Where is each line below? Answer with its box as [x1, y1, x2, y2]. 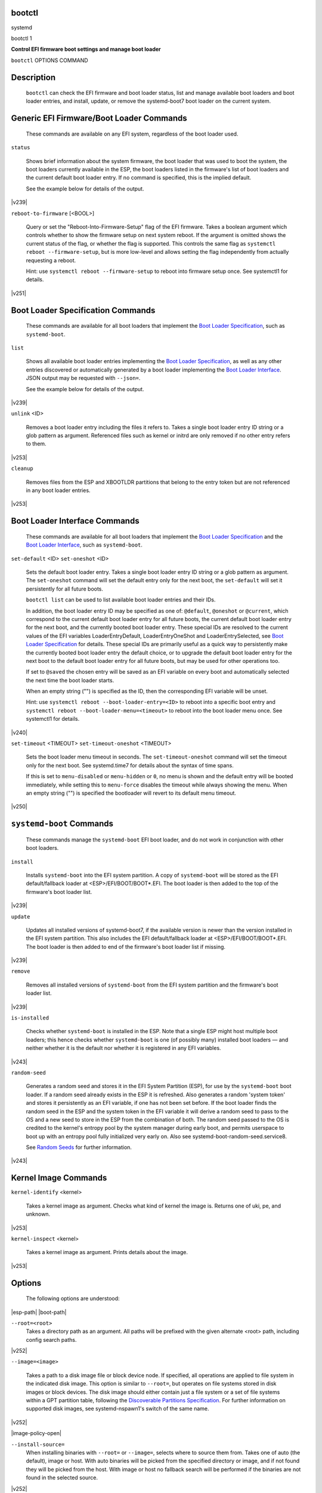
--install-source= [11, 1441, 65, 1448]
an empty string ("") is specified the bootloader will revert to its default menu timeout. [26, 789, 237, 797]
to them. [26, 440, 47, 447]
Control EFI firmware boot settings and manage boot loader [11, 45, 161, 53]
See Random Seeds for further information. [26, 1144, 132, 1151]
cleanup [11, 465, 34, 472]
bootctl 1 [11, 35, 32, 42]
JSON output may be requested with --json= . [26, 374, 141, 382]
